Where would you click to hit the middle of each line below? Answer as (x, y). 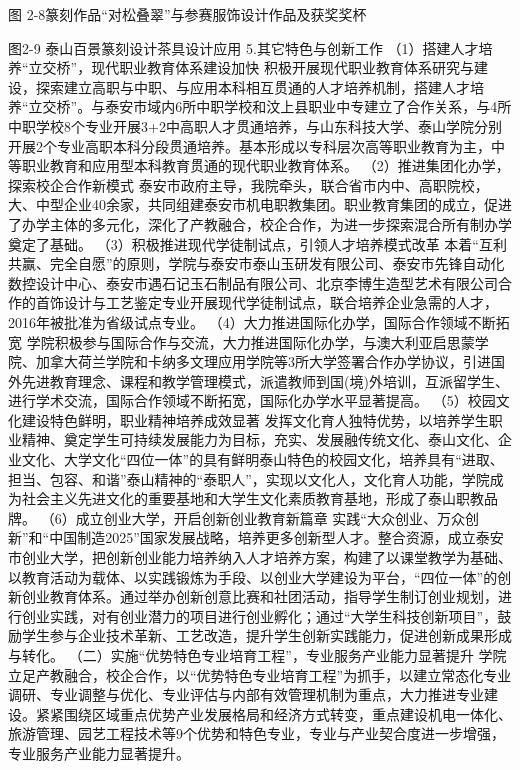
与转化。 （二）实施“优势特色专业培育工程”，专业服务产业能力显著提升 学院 (257, 655)
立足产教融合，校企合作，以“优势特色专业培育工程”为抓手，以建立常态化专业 (260, 674)
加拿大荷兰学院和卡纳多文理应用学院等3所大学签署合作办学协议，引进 (263, 361)
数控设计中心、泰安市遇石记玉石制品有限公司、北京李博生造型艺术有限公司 (253, 282)
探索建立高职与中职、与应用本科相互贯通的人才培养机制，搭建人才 (252, 86)
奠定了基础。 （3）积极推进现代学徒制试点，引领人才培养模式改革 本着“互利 (257, 243)
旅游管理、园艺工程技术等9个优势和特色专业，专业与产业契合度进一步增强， (256, 733)
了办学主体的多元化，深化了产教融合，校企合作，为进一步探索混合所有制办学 (260, 223)
